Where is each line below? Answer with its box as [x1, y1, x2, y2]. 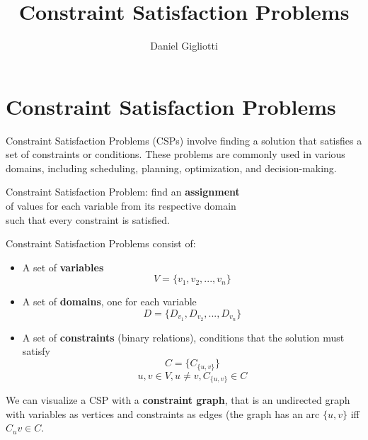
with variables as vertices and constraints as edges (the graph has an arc [6, 406, 320, 421]
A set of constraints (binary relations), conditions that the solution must [22, 329, 345, 344]
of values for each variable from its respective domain [6, 198, 236, 213]
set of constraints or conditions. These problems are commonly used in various [6, 147, 345, 162]
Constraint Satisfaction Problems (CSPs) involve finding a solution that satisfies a [6, 132, 362, 147]
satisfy [22, 344, 50, 359]
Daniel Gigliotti [150, 38, 218, 53]
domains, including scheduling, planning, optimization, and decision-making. [6, 160, 337, 175]
